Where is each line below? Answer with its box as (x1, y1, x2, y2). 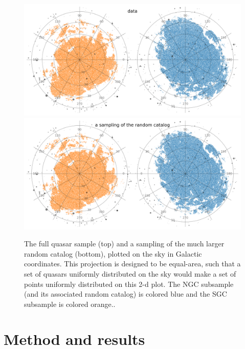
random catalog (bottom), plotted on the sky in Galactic (24, 248, 202, 259)
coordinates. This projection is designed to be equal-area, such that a (24, 258, 241, 269)
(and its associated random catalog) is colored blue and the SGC (24, 288, 227, 299)
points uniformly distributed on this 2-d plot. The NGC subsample (24, 278, 234, 289)
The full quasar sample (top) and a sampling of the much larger (24, 238, 225, 249)
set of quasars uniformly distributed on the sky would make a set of (24, 268, 236, 279)
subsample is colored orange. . (24, 298, 116, 309)
